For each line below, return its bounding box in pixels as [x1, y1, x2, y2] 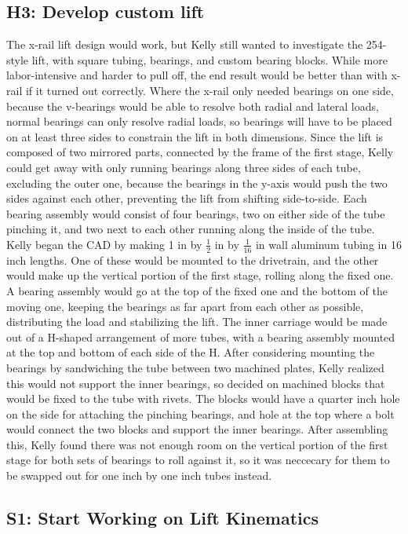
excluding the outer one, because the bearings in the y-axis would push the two [6, 174, 388, 191]
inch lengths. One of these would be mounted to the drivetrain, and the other [6, 251, 379, 268]
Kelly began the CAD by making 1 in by [6, 236, 202, 252]
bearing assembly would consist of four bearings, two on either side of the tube [6, 205, 385, 221]
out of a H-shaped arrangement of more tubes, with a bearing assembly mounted [6, 328, 395, 345]
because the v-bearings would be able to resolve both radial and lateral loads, [6, 97, 379, 114]
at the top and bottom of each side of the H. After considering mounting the [6, 344, 375, 360]
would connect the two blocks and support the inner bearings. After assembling [6, 421, 388, 437]
